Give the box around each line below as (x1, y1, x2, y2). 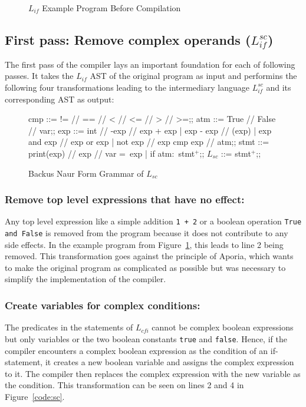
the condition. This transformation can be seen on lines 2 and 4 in (5, 379, 244, 391)
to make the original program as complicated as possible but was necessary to (5, 261, 286, 273)
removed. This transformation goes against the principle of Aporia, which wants (5, 250, 294, 262)
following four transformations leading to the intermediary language (5, 81, 249, 93)
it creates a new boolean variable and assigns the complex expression (45, 356, 294, 368)
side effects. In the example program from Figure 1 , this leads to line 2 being (5, 238, 284, 250)
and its (266, 81, 291, 93)
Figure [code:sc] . (5, 390, 65, 402)
